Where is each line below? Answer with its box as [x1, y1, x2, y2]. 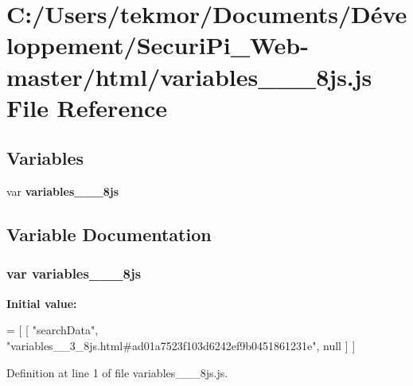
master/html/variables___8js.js [6, 60, 372, 92]
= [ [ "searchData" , [6, 322, 99, 338]
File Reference [6, 91, 168, 123]
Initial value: [6, 294, 77, 311]
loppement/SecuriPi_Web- [6, 29, 309, 61]
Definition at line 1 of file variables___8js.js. [6, 364, 228, 380]
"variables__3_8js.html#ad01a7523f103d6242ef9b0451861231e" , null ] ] [6, 337, 356, 353]
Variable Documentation [6, 222, 212, 247]
